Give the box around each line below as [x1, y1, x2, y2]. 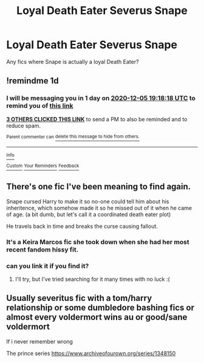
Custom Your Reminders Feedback [6, 163, 80, 169]
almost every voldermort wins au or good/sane [6, 312, 188, 323]
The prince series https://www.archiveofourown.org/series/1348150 [6, 350, 176, 357]
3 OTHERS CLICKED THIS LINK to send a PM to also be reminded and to [6, 115, 188, 122]
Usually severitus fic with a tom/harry [6, 293, 152, 303]
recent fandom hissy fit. [6, 245, 79, 253]
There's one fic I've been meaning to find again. [6, 181, 191, 192]
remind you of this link [6, 102, 74, 110]
